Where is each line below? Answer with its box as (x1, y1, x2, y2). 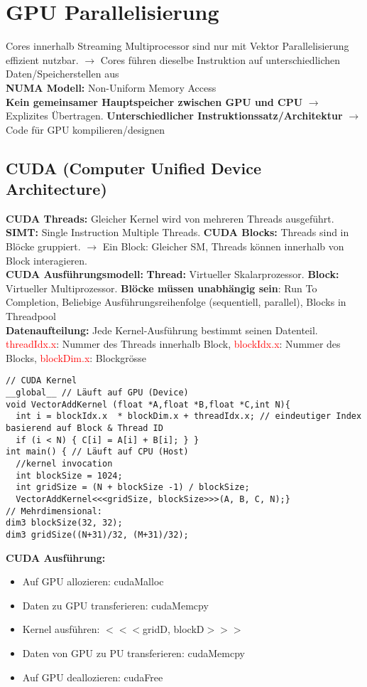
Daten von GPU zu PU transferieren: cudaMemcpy (22, 645, 245, 660)
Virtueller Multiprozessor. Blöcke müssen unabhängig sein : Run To (6, 280, 317, 295)
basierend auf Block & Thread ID (6, 423, 163, 434)
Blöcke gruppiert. (6, 239, 81, 254)
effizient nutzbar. (6, 52, 79, 67)
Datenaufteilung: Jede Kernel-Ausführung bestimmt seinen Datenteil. (6, 322, 318, 337)
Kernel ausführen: (22, 622, 100, 637)
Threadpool (6, 309, 56, 324)
